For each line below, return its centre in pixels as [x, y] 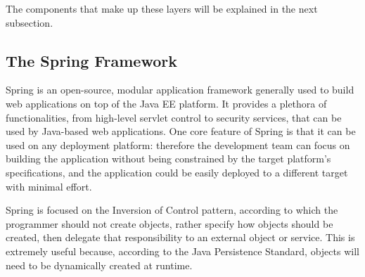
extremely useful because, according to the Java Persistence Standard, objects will [182, 251]
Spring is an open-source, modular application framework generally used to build [180, 90]
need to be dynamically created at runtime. [99, 265]
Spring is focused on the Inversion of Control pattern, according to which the [172, 210]
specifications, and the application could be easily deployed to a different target [177, 172]
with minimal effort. [49, 186]
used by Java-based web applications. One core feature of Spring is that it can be [181, 131]
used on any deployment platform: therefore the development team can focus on [178, 144]
